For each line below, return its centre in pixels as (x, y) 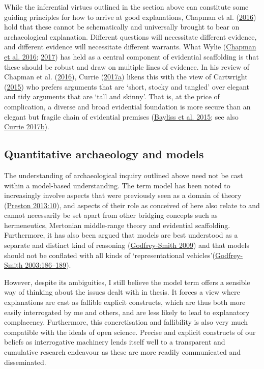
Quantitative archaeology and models (104, 154)
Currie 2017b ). (27, 126)
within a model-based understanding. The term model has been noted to (117, 185)
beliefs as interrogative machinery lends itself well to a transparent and (115, 342)
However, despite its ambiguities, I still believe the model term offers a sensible (127, 282)
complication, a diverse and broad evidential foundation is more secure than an (127, 106)
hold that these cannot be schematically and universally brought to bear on (122, 27)
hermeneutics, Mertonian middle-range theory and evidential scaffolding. (117, 225)
